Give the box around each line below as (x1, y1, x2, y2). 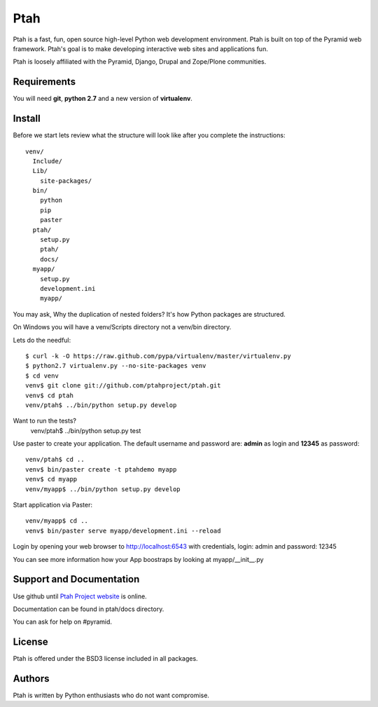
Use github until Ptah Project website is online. (13, 592, 147, 600)
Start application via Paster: (13, 501, 93, 509)
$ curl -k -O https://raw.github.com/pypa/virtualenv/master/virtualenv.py (25, 352, 291, 360)
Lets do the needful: (13, 336, 71, 344)
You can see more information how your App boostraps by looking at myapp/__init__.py (13, 555, 264, 563)
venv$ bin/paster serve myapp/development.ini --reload (25, 526, 221, 535)
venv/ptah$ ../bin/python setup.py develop (25, 401, 177, 409)
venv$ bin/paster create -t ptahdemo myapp (25, 465, 177, 473)
